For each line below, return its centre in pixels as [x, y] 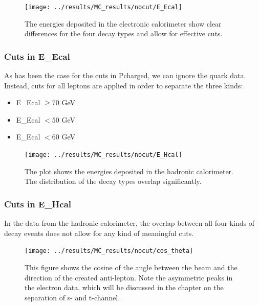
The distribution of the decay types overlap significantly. [113, 181]
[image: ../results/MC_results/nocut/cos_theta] [109, 251]
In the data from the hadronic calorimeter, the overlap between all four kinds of [129, 223]
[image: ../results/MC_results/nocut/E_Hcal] [103, 155]
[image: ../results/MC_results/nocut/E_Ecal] [103, 7]
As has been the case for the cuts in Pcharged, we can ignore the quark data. [125, 75]
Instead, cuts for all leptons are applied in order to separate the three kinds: [124, 85]
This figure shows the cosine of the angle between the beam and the [131, 267]
